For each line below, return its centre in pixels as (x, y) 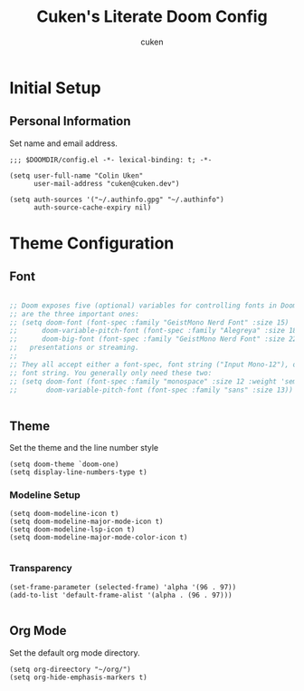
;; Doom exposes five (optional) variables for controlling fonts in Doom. (155, 306)
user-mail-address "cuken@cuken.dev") (106, 183)
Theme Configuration (92, 243)
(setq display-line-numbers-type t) (78, 472)
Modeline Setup (45, 495)
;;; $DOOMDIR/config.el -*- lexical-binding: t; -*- (111, 160)
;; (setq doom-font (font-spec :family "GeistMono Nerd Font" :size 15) (149, 322)
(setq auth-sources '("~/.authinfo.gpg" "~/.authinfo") (117, 200)
